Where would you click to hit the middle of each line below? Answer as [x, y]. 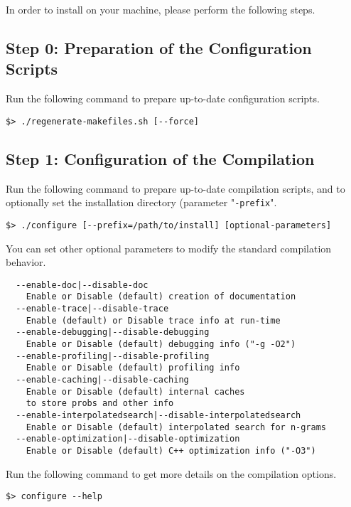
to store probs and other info [100, 404]
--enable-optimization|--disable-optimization [128, 439]
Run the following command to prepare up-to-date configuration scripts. [163, 98]
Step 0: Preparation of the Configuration [159, 47]
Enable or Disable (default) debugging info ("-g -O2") [161, 345]
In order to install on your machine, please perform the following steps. [161, 9]
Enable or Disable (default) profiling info [133, 368]
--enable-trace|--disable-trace [92, 309]
